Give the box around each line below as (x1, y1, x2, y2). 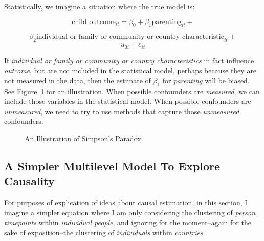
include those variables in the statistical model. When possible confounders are (4, 96, 251, 106)
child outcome (72, 18, 116, 26)
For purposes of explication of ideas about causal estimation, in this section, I (4, 197, 248, 208)
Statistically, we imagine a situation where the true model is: (4, 1, 195, 11)
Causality (4, 173, 55, 189)
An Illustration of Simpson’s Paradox (25, 133, 141, 143)
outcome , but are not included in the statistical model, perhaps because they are (4, 65, 257, 76)
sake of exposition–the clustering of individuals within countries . (4, 227, 205, 237)
